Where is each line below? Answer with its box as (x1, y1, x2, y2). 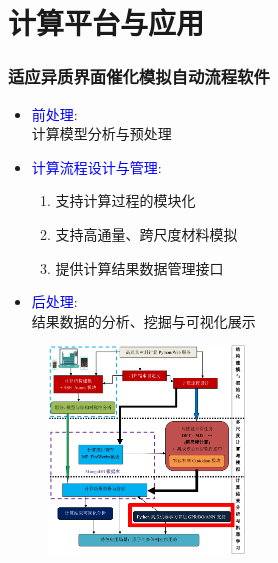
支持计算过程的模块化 (55, 190, 196, 211)
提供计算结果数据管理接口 (55, 257, 224, 278)
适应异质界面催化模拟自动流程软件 (8, 64, 270, 89)
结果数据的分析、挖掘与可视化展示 (31, 310, 256, 331)
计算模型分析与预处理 (31, 123, 172, 144)
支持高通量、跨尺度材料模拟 (55, 223, 238, 244)
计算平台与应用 (8, 2, 205, 43)
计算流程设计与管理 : (31, 156, 162, 177)
